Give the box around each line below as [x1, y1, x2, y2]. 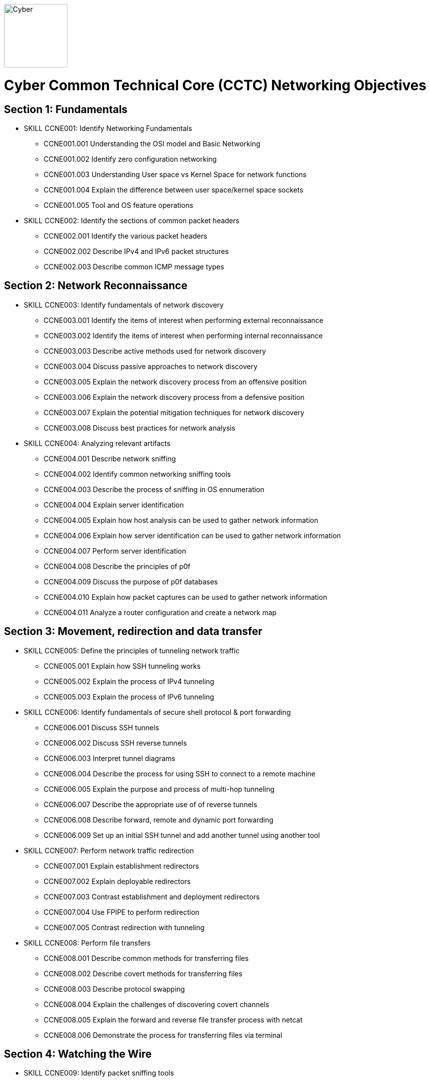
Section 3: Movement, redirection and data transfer [4, 625, 263, 638]
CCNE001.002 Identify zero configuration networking [44, 154, 217, 163]
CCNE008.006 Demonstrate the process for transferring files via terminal [44, 1030, 282, 1039]
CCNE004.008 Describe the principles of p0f [44, 562, 191, 571]
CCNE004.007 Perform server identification [44, 546, 186, 555]
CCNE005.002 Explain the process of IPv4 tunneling [44, 677, 215, 686]
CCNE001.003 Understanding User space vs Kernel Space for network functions [44, 170, 307, 179]
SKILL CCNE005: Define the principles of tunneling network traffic [24, 646, 240, 655]
